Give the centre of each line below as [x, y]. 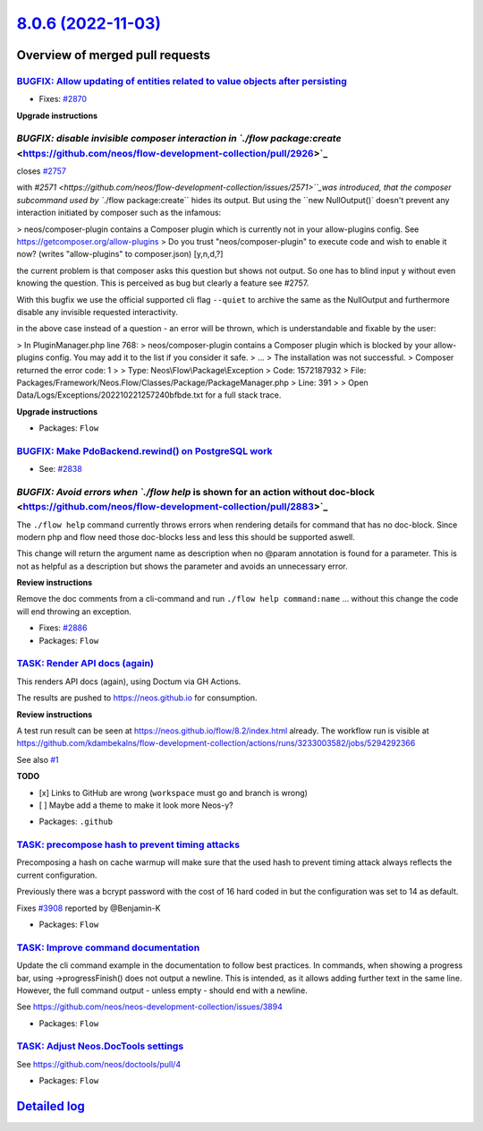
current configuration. [57, 875]
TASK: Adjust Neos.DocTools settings [100, 1046]
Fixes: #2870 [63, 99]
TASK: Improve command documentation [108, 947]
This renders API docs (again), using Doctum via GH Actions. [129, 681]
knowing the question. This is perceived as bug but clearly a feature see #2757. [163, 283]
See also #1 [38, 759]
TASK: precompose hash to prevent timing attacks [128, 844]
